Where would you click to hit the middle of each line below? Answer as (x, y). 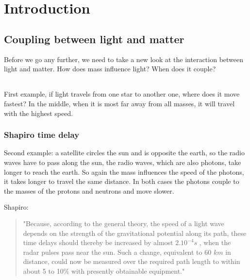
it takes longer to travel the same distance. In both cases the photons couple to (122, 181)
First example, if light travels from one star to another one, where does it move (122, 94)
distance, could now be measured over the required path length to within (132, 261)
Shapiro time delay (42, 135)
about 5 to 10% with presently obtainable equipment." (104, 271)
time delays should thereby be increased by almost (98, 242)
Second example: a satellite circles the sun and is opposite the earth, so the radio (124, 153)
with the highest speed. (39, 113)
